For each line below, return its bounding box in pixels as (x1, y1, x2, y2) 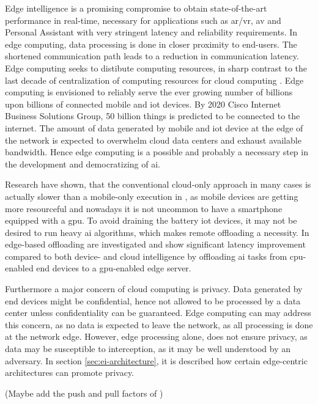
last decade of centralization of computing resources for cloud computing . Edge (5, 73, 304, 86)
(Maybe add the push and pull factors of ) (5, 386, 163, 399)
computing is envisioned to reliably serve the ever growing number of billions (5, 86, 293, 98)
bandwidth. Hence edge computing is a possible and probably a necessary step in (5, 145, 308, 158)
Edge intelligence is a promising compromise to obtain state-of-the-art (5, 2, 267, 14)
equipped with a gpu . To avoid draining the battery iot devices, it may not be (5, 214, 297, 227)
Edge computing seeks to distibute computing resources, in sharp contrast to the (5, 61, 307, 74)
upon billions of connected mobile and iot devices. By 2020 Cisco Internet (5, 97, 281, 110)
